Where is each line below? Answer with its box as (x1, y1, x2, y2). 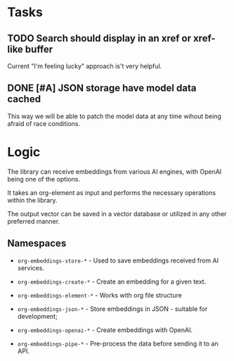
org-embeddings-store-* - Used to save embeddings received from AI (17, 256, 219, 265)
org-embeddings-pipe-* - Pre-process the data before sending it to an (17, 339, 219, 348)
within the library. (7, 196, 58, 204)
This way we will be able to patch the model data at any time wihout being (7, 112, 221, 120)
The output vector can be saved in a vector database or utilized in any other (7, 209, 227, 218)
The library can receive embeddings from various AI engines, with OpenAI (7, 167, 222, 176)
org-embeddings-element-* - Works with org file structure (17, 291, 183, 299)
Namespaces (7, 237, 67, 250)
